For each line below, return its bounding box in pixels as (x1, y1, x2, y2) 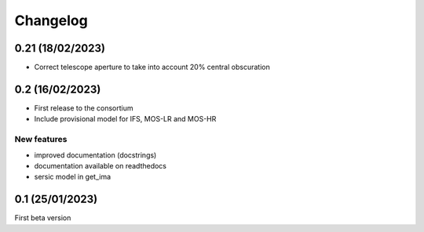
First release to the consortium (34, 103, 133, 113)
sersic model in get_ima (34, 172, 111, 182)
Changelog (14, 12, 88, 29)
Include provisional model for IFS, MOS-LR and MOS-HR (34, 114, 217, 124)
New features (14, 134, 68, 145)
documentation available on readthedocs (34, 161, 167, 170)
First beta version (14, 213, 71, 223)
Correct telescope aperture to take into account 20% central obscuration (34, 63, 270, 72)
